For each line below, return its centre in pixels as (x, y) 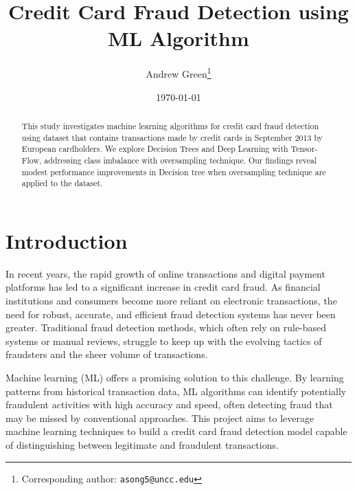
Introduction (67, 240)
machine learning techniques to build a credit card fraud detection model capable (176, 431)
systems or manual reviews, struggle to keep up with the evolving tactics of (164, 341)
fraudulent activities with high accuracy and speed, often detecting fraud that (169, 404)
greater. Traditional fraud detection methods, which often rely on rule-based (166, 327)
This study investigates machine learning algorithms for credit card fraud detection (170, 125)
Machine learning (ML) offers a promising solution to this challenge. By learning (175, 377)
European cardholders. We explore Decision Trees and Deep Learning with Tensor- (170, 149)
